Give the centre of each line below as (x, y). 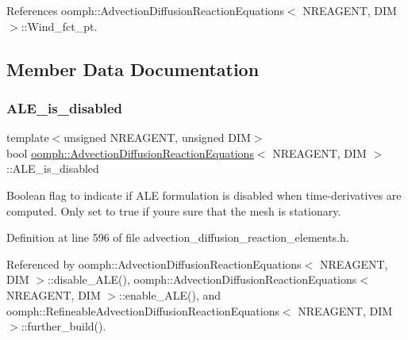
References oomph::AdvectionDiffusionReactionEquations (145, 10)
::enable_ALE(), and (170, 294)
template (28, 138)
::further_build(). (64, 326)
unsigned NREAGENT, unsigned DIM (157, 138)
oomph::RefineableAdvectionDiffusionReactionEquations (143, 310)
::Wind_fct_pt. (59, 26)
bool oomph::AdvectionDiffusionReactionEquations (130, 153)
